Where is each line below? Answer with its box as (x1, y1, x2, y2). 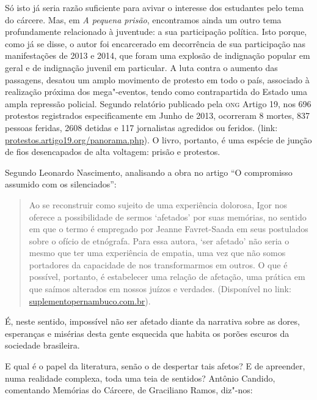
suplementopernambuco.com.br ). (29, 294, 151, 307)
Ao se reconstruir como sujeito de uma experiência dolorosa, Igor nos (29, 198, 287, 211)
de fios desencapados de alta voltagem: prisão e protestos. (5, 145, 220, 158)
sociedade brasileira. (5, 339, 80, 352)
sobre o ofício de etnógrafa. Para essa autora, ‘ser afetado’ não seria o (29, 234, 290, 247)
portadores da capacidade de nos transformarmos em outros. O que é (29, 258, 288, 271)
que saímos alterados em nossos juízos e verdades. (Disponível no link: (29, 282, 291, 295)
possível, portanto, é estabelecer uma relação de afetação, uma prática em (29, 270, 305, 283)
